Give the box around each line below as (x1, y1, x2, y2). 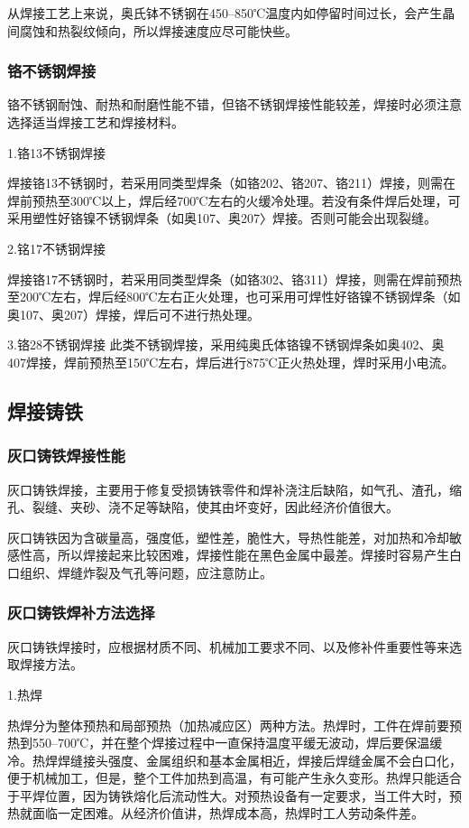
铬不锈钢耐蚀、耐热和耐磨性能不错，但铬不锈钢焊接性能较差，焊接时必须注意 (7, 95, 462, 114)
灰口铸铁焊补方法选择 (7, 601, 155, 624)
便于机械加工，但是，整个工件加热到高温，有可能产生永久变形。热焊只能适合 (7, 768, 462, 787)
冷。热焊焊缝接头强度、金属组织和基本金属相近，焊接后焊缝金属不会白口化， (7, 750, 462, 769)
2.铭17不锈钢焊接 (7, 238, 106, 257)
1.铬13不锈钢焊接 (7, 143, 106, 162)
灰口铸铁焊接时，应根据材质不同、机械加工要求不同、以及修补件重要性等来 (7, 637, 449, 656)
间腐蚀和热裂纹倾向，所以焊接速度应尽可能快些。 (7, 21, 298, 40)
